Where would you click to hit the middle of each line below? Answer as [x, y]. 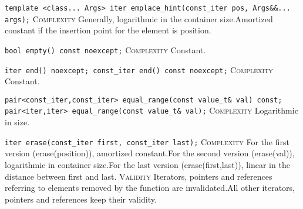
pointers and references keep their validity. [81, 199]
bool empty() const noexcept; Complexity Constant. [105, 49]
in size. [17, 122]
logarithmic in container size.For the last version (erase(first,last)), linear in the [147, 164]
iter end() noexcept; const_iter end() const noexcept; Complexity [139, 69]
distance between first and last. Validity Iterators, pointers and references [139, 176]
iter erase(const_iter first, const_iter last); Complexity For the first [147, 141]
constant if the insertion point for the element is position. [108, 30]
